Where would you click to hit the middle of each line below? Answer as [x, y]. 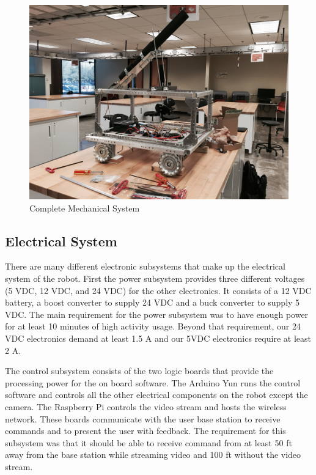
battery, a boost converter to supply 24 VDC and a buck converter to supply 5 [152, 302]
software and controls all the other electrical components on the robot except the [156, 395]
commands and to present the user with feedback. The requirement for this [145, 431]
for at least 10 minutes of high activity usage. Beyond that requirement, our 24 [153, 326]
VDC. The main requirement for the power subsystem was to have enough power [157, 314]
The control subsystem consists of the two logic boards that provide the [139, 371]
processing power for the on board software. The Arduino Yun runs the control [153, 382]
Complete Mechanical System [85, 208]
